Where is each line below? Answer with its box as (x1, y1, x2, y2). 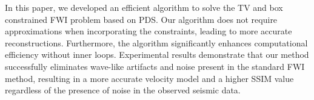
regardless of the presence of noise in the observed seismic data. (5, 84, 241, 96)
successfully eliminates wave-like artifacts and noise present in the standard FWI (5, 60, 305, 72)
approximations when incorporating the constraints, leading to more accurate (5, 25, 292, 37)
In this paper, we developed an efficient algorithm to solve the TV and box (5, 1, 283, 13)
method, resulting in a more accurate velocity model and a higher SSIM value (5, 72, 294, 84)
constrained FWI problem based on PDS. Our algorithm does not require (5, 13, 278, 25)
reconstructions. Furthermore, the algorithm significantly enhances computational (5, 36, 308, 49)
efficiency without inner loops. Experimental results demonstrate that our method (5, 48, 309, 61)
